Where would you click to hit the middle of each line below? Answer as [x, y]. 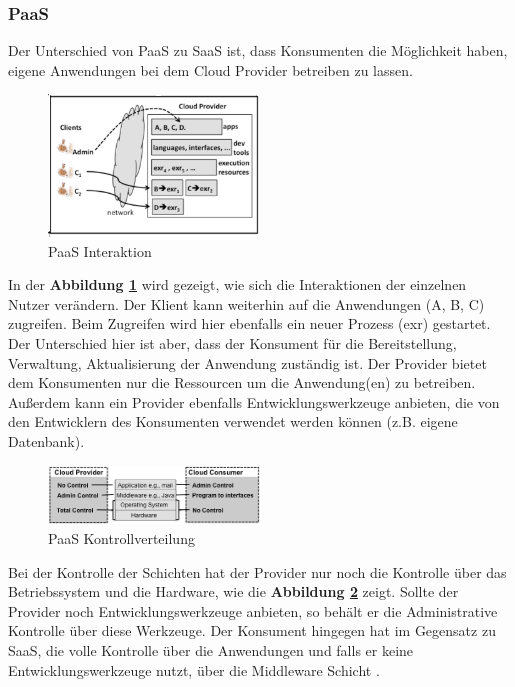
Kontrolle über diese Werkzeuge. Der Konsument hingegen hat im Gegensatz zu [252, 630]
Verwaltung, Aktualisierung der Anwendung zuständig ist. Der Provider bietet [247, 362]
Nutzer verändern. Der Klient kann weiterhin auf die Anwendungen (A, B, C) [246, 303]
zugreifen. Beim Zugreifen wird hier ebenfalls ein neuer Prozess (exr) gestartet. [249, 323]
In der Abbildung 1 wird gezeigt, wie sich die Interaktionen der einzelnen [237, 284]
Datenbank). [46, 440]
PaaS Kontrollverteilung [121, 538]
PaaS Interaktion [100, 250]
